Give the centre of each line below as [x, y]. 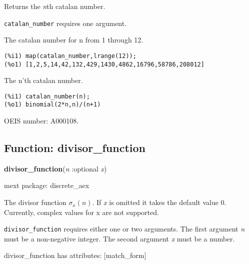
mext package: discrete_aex [47, 185]
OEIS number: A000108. [41, 121]
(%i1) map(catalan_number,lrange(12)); [70, 56]
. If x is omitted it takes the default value [155, 202]
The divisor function [35, 202]
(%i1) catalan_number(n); [47, 96]
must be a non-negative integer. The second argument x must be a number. [119, 238]
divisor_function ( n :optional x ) [55, 168]
